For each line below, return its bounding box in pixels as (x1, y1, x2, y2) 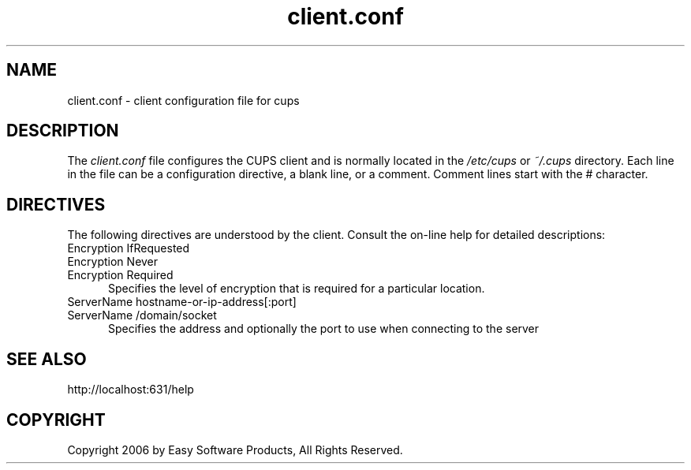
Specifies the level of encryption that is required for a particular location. (108, 282, 485, 296)
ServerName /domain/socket (67, 308, 217, 323)
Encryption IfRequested (67, 241, 190, 256)
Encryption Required (67, 268, 174, 282)
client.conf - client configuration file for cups (67, 93, 300, 107)
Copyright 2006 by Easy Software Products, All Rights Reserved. (67, 442, 403, 457)
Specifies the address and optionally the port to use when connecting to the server (108, 322, 540, 336)
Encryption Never (67, 255, 159, 269)
